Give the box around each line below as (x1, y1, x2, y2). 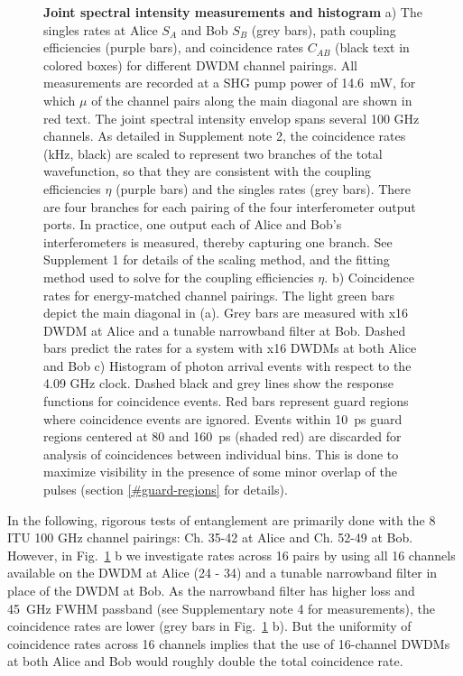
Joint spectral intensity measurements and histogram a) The (43, 3, 422, 21)
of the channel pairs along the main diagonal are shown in (91, 90, 412, 109)
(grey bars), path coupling (251, 20, 396, 39)
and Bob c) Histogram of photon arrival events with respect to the (43, 356, 412, 375)
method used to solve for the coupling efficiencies (43, 267, 314, 286)
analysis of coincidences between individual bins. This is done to (43, 444, 399, 463)
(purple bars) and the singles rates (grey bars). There (116, 179, 412, 198)
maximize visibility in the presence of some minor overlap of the (43, 462, 397, 481)
